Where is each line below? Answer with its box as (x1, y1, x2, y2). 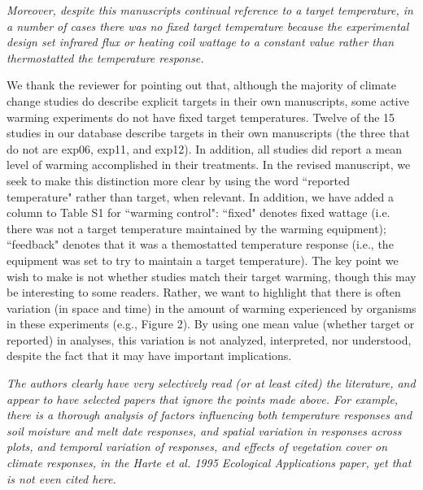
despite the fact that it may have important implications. (7, 347, 292, 364)
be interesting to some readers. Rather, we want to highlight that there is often (7, 284, 401, 301)
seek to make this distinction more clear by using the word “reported (7, 171, 351, 189)
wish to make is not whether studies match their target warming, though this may (7, 267, 416, 284)
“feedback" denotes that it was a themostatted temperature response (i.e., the (7, 236, 394, 253)
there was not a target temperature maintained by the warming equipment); (7, 219, 386, 236)
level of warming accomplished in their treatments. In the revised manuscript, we (7, 156, 411, 173)
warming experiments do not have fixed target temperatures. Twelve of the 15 (7, 108, 395, 125)
